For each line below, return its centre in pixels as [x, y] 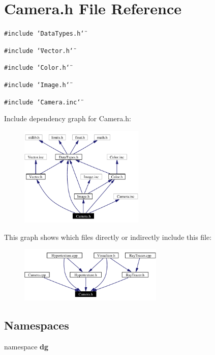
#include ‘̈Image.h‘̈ [37, 85]
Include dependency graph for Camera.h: [68, 118]
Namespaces [37, 325]
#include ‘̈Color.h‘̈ [37, 68]
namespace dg [26, 347]
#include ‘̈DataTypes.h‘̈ [44, 34]
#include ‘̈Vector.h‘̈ [39, 51]
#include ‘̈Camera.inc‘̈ [42, 102]
